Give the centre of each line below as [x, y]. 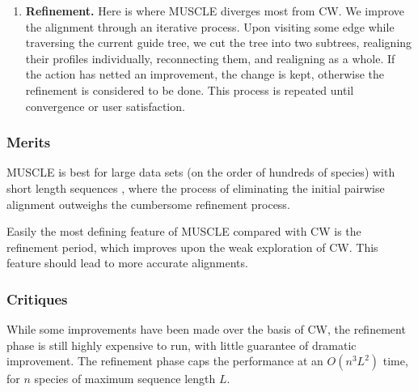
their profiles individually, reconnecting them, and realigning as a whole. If [210, 58]
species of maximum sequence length [125, 379]
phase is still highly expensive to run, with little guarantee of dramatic [182, 345]
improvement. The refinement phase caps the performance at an [165, 361]
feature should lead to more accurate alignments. [127, 263]
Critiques [37, 298]
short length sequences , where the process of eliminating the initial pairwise [196, 187]
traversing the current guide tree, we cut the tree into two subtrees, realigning [219, 43]
